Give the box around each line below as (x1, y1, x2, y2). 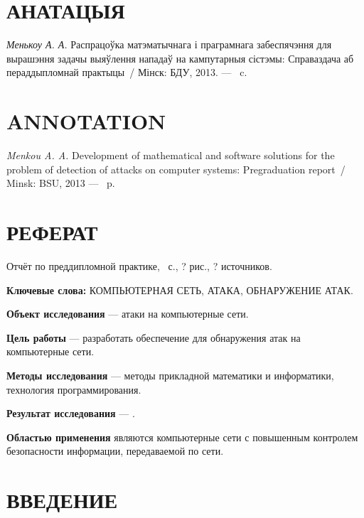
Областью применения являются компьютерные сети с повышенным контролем (6, 429, 358, 444)
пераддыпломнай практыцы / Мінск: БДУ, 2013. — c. (6, 65, 247, 80)
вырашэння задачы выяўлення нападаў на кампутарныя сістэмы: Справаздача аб (6, 50, 354, 65)
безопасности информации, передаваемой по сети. (6, 443, 224, 458)
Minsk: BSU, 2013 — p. (6, 176, 115, 190)
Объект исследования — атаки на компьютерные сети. (6, 306, 249, 321)
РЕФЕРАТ (6, 217, 98, 246)
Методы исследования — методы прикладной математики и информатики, (6, 367, 334, 382)
